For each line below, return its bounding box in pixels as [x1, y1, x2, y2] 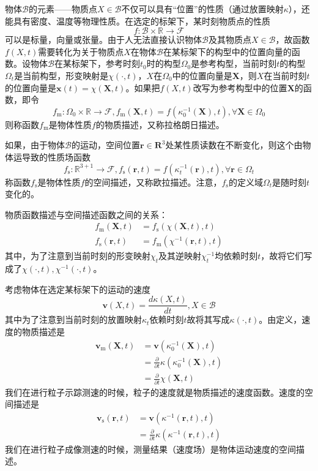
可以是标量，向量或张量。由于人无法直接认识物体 [5, 33, 202, 46]
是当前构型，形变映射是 [14, 69, 109, 81]
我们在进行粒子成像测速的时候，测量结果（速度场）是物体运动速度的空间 [5, 442, 296, 455]
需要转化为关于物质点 [38, 45, 124, 58]
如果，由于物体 [5, 138, 65, 151]
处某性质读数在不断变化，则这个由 [165, 138, 303, 151]
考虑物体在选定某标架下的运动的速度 [5, 282, 150, 295]
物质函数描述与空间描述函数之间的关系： [5, 208, 168, 220]
